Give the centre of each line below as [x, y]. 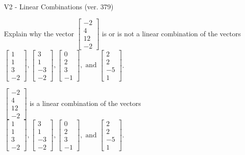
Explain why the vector [39, 33]
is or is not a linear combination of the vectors [171, 33]
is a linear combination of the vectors [85, 103]
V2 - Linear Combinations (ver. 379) [59, 6]
